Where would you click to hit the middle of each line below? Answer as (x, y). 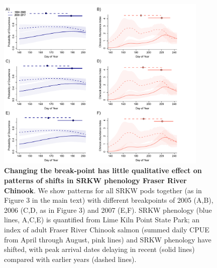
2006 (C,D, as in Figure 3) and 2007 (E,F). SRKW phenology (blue (108, 210)
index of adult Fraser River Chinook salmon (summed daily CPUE (107, 230)
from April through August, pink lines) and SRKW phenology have (108, 239)
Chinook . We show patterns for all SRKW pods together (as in (103, 190)
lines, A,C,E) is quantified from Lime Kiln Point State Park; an (102, 220)
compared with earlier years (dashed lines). (70, 259)
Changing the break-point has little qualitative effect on (103, 170)
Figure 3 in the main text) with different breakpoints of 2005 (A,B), (109, 200)
